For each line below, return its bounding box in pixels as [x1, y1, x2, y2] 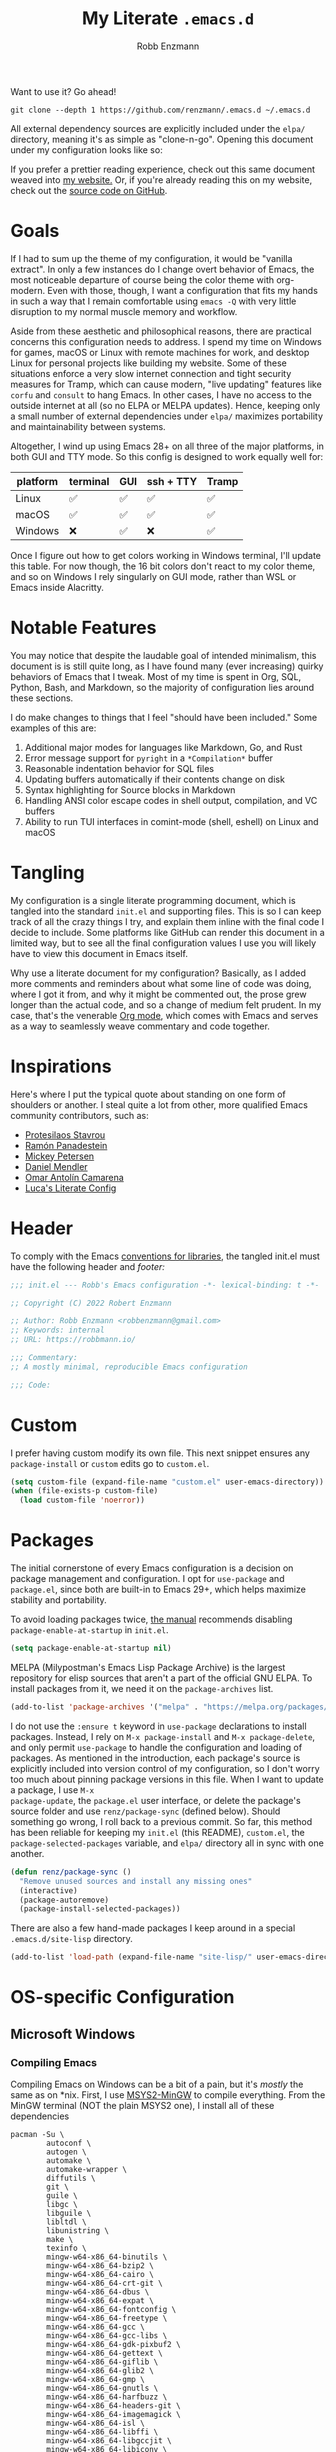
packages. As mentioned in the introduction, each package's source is [10, 1752, 301, 1764]
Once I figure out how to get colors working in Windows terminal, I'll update [10, 549, 322, 561]
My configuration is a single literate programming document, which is [10, 894, 297, 906]
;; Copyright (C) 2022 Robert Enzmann [10, 1298, 172, 1308]
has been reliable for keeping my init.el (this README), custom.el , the [10, 1826, 305, 1838]
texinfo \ [46, 2243, 87, 2253]
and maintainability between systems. [10, 420, 167, 432]
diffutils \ [46, 2173, 97, 2183]
